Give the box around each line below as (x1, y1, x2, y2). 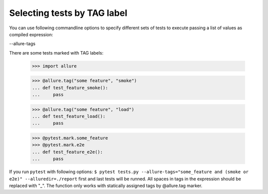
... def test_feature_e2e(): (32, 149, 103, 155)
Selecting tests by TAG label (9, 7, 128, 18)
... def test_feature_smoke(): (32, 85, 109, 90)
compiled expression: (9, 31, 53, 37)
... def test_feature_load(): (32, 114, 106, 119)
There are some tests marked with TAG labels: (9, 50, 104, 56)
